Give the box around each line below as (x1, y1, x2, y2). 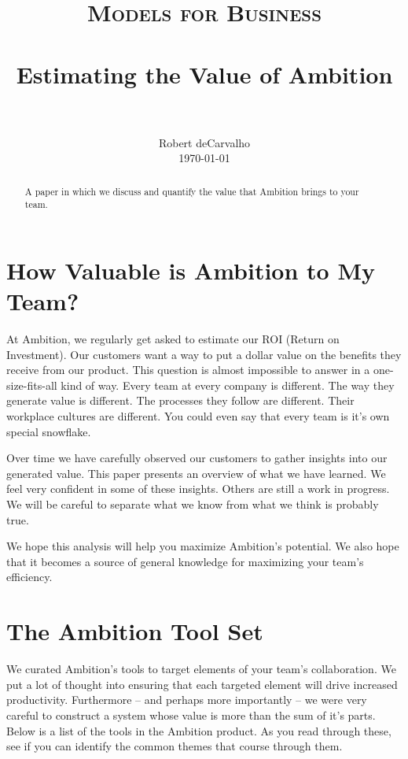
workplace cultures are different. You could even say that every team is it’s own (6, 408, 390, 424)
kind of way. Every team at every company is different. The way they (61, 376, 395, 393)
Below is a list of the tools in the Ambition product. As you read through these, (6, 722, 391, 739)
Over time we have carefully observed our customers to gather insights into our (6, 450, 388, 466)
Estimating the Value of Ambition (16, 57, 393, 90)
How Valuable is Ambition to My (6, 254, 376, 286)
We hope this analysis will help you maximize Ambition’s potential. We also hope (6, 538, 399, 554)
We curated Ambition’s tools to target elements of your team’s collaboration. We (6, 661, 396, 677)
